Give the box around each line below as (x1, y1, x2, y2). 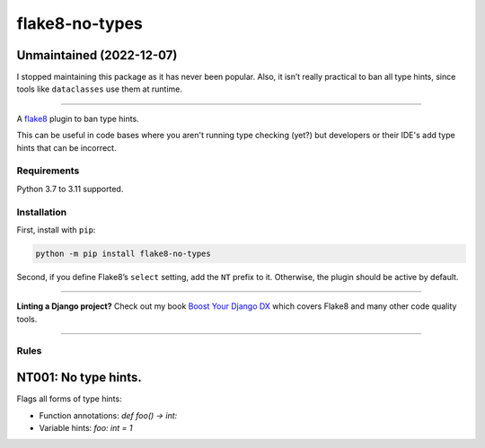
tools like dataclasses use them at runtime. (16, 83, 183, 94)
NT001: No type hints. (16, 370, 143, 385)
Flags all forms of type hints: (16, 393, 122, 404)
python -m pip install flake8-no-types (35, 248, 211, 259)
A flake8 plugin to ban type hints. (16, 113, 139, 124)
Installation (16, 206, 67, 218)
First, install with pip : (16, 224, 96, 235)
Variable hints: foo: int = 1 (39, 422, 133, 433)
